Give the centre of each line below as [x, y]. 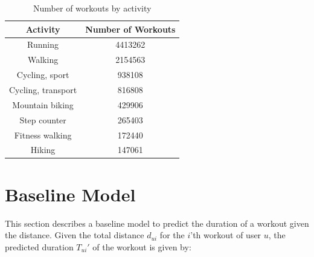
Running [43, 44]
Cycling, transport [43, 89]
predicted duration [39, 246]
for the [172, 235]
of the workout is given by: [142, 246]
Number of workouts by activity [92, 8]
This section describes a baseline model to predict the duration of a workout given [157, 223]
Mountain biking [43, 104]
